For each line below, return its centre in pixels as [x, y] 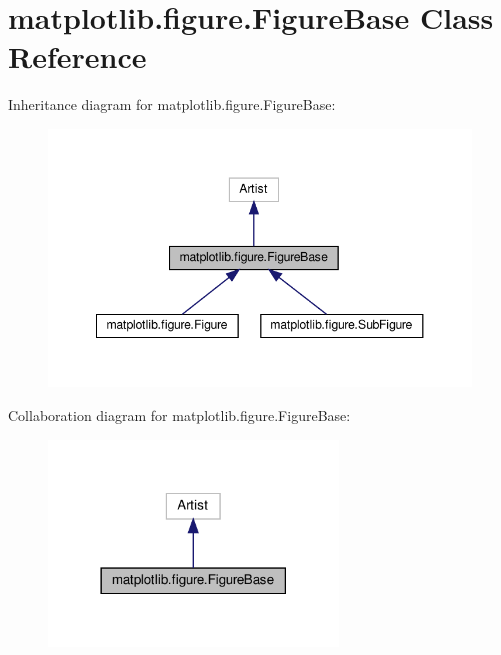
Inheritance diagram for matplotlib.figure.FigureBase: [172, 104]
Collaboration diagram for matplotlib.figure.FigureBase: [179, 414]
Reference [77, 56]
